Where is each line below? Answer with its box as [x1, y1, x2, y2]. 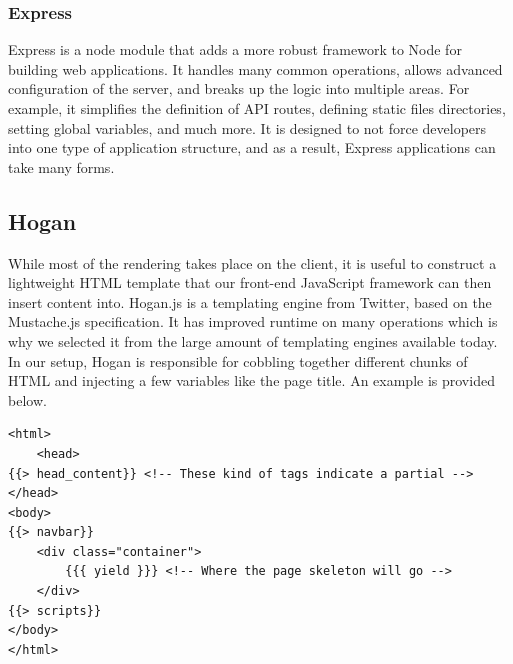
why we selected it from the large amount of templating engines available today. [8, 330, 498, 351]
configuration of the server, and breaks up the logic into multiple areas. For [8, 78, 470, 99]
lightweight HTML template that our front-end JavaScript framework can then [8, 272, 492, 293]
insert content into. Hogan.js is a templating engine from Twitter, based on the [8, 291, 492, 312]
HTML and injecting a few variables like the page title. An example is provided [8, 370, 495, 391]
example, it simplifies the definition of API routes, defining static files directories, [8, 98, 506, 118]
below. [8, 389, 47, 410]
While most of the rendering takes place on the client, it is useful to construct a [8, 252, 497, 273]
